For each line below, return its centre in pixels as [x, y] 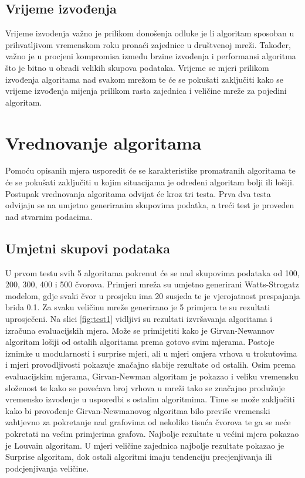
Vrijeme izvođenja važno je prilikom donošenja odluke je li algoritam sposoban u [150, 33]
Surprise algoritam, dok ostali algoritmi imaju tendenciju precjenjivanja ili [139, 457]
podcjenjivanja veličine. [47, 468]
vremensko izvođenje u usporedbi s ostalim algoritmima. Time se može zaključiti [150, 399]
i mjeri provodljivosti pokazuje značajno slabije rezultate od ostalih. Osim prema [150, 365]
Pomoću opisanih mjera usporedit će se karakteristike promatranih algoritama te [150, 170]
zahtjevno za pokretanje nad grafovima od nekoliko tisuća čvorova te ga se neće [148, 422]
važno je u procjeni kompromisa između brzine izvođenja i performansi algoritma [151, 56]
